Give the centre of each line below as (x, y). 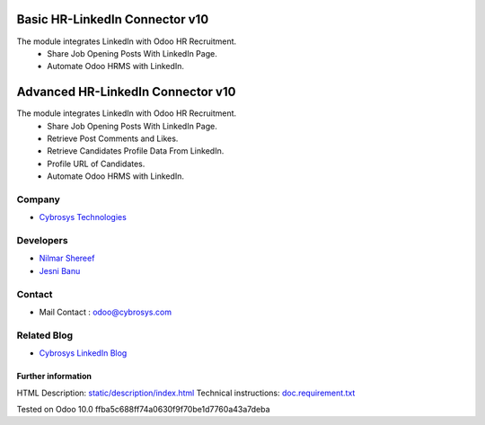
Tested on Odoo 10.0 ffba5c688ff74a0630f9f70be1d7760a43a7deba (143, 409)
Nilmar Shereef (67, 258)
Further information (54, 376)
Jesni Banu (60, 270)
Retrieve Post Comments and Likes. (113, 138)
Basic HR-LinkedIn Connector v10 (113, 19)
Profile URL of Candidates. (96, 164)
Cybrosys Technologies (83, 217)
